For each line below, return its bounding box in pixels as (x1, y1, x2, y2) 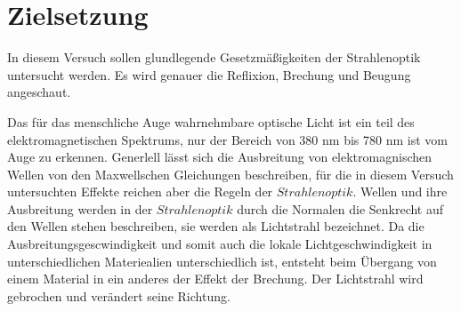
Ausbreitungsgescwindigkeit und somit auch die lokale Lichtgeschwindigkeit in (7, 235, 433, 253)
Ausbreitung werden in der (7, 199, 153, 218)
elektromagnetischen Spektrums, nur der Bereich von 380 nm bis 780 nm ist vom (7, 130, 448, 148)
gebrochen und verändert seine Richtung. (7, 286, 230, 305)
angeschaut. (7, 83, 71, 101)
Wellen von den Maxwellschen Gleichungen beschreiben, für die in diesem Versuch (7, 164, 454, 183)
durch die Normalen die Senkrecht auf (237, 199, 444, 218)
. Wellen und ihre (352, 182, 448, 201)
